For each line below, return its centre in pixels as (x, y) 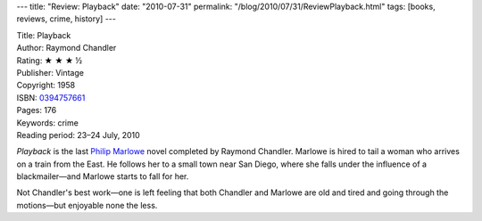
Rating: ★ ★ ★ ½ (50, 60)
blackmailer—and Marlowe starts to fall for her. (103, 176)
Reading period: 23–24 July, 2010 (78, 135)
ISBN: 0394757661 (51, 97)
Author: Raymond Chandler (66, 48)
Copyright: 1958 (46, 86)
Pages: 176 (37, 110)
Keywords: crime (48, 123)
